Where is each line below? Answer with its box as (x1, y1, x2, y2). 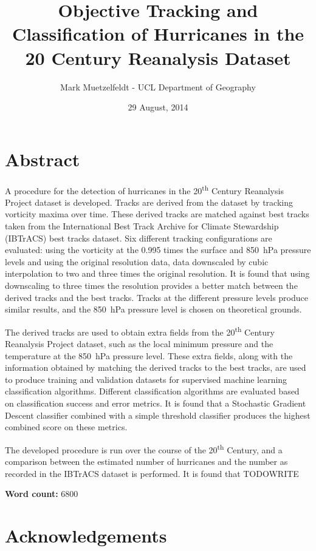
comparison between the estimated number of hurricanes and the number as (5, 455, 288, 468)
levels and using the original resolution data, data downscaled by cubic (5, 255, 269, 268)
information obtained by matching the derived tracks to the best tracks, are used (5, 361, 306, 374)
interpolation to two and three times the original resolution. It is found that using (5, 267, 310, 280)
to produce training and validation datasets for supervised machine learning (5, 373, 287, 385)
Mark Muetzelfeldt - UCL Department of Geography (60, 80, 256, 93)
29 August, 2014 (128, 101, 188, 113)
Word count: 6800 (5, 487, 78, 500)
